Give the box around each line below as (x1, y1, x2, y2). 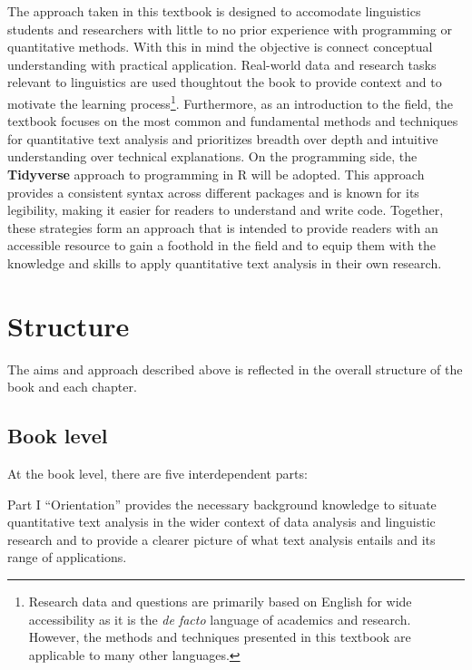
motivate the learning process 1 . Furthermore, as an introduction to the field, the (7, 91, 454, 112)
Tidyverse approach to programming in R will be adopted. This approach (7, 165, 425, 183)
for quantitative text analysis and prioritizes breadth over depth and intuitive (7, 129, 438, 148)
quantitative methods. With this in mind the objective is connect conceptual (7, 37, 433, 56)
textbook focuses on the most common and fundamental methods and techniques (7, 112, 458, 131)
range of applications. (7, 548, 127, 567)
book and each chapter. (7, 377, 137, 396)
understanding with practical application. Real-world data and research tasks (7, 54, 437, 73)
